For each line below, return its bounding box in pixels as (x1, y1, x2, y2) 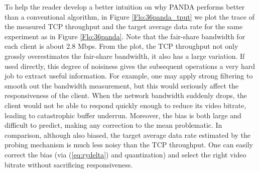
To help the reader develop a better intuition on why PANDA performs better (5, 2, 245, 12)
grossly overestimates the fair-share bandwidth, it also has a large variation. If (5, 50, 245, 61)
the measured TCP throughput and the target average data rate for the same (5, 21, 243, 32)
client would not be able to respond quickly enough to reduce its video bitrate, (5, 100, 246, 110)
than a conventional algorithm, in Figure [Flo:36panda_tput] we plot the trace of (5, 11, 254, 22)
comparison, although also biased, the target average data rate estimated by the (5, 129, 251, 140)
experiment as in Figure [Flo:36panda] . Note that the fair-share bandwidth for (5, 31, 245, 41)
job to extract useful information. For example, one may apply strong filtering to (5, 70, 253, 81)
